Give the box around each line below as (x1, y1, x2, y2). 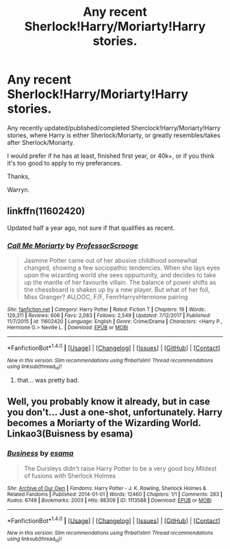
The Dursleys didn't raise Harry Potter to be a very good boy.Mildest (23, 464, 217, 472)
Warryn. (7, 185, 30, 194)
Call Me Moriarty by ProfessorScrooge (7, 241, 139, 250)
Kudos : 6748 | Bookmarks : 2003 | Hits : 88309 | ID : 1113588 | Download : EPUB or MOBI (7, 497, 212, 504)
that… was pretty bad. (16, 376, 79, 384)
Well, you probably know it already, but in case (7, 396, 210, 408)
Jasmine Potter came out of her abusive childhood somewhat (23, 257, 197, 265)
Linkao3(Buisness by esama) (7, 428, 133, 440)
